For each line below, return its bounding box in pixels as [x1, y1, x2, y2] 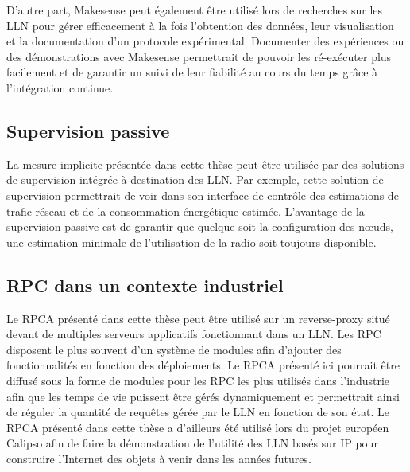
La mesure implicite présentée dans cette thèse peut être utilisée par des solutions [6, 155, 404, 172]
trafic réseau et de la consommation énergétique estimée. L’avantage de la [6, 202, 365, 219]
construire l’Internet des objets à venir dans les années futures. [6, 450, 311, 466]
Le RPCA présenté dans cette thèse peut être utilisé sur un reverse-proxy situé [6, 310, 390, 326]
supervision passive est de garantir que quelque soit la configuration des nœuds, [6, 218, 393, 235]
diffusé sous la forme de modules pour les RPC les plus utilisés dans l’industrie [6, 372, 390, 388]
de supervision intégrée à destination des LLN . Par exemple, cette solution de [6, 171, 384, 188]
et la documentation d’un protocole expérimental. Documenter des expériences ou [6, 33, 404, 49]
